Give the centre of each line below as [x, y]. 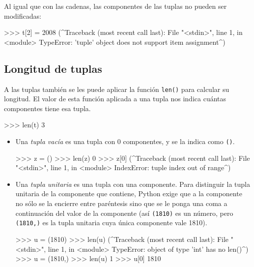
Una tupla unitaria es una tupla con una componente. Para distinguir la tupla [133, 184]
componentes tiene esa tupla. [47, 108]
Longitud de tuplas [53, 68]
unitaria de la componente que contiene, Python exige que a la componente [129, 193]
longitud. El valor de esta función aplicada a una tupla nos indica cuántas [115, 99]
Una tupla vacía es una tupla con [65, 141]
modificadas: [23, 15]
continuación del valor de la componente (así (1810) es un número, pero [124, 213]
